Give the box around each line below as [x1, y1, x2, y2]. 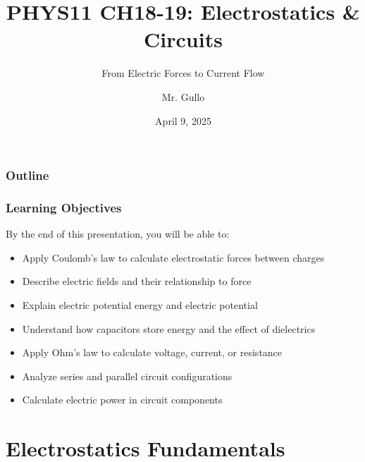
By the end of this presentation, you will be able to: [6, 226, 230, 241]
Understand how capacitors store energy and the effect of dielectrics [22, 321, 316, 336]
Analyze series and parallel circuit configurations [22, 368, 233, 383]
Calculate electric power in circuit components [22, 392, 223, 407]
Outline [6, 166, 49, 184]
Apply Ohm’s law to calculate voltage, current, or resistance [22, 345, 283, 360]
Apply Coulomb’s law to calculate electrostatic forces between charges [22, 250, 325, 265]
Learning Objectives [6, 198, 122, 216]
